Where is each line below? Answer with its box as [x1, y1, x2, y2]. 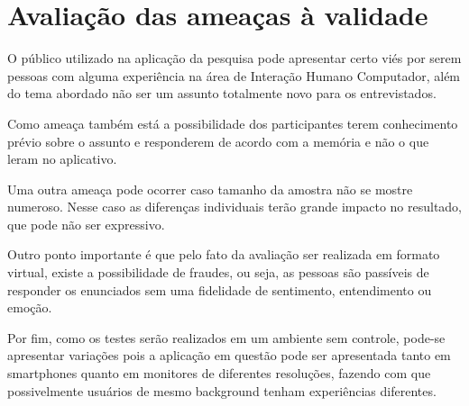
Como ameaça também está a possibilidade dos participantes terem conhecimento [7, 113, 458, 132]
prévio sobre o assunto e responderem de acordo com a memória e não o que [7, 131, 429, 150]
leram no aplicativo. [7, 149, 117, 168]
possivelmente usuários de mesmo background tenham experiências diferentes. [7, 381, 437, 400]
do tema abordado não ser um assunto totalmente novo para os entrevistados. [7, 84, 437, 103]
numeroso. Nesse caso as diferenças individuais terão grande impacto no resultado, [7, 197, 463, 216]
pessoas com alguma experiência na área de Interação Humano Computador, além [7, 66, 461, 85]
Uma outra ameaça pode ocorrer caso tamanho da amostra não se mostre [7, 179, 413, 198]
